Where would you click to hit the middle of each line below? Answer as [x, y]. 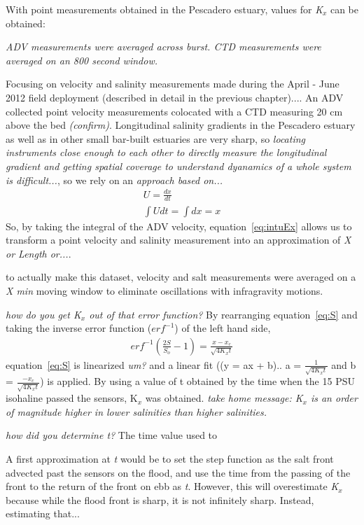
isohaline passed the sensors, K [72, 398]
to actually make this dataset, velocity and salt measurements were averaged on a [181, 277]
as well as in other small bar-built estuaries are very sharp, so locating [156, 138]
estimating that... [43, 513]
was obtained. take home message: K [224, 398]
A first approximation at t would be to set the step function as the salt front [170, 458]
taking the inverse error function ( [79, 328]
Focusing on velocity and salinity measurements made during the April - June [173, 84]
